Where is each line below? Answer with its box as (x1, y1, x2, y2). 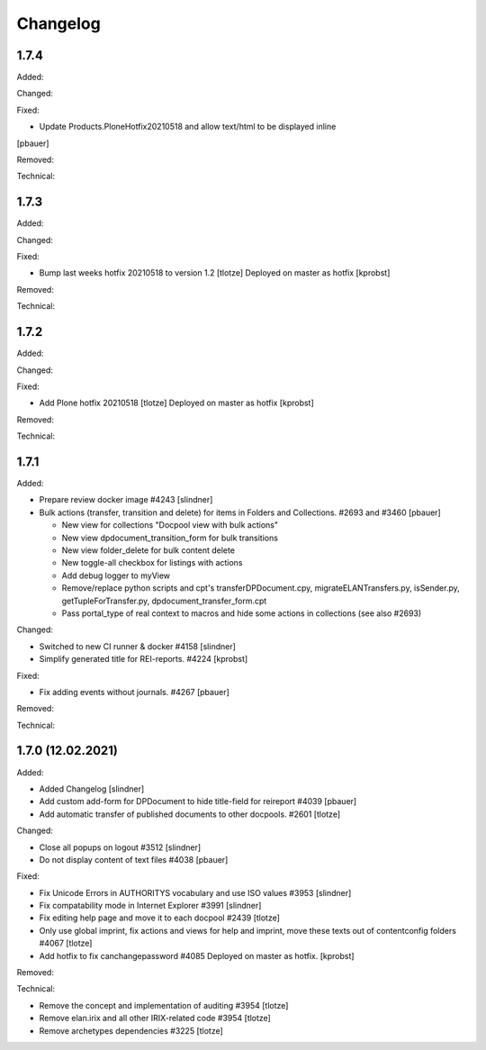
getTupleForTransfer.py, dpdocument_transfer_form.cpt (61, 595, 267, 606)
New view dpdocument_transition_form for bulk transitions (61, 532, 279, 543)
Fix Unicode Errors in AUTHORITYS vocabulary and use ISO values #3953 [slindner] (39, 887, 352, 898)
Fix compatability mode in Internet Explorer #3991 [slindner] (39, 901, 262, 911)
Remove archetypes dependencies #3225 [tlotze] (39, 1025, 224, 1036)
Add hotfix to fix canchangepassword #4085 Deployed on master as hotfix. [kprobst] (39, 950, 355, 961)
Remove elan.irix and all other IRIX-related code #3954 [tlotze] (39, 1013, 272, 1024)
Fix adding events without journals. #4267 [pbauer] (39, 686, 229, 697)
